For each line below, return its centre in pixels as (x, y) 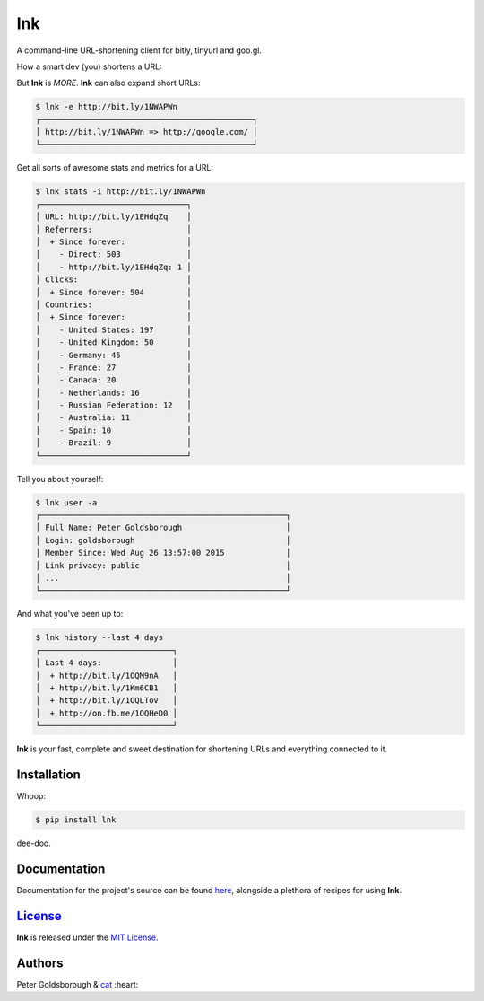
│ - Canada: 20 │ (113, 380)
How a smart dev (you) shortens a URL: (89, 66)
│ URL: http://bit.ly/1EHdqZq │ (113, 217)
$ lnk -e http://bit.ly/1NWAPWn (107, 107)
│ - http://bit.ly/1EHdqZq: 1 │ (113, 267)
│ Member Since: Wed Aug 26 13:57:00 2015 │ (163, 553)
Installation (48, 774)
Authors (40, 963)
